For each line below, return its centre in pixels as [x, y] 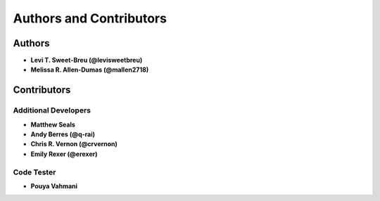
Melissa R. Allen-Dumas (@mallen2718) [90, 70]
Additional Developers [52, 110]
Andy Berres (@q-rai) [63, 134]
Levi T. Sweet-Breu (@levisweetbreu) [87, 60]
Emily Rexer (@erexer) [64, 154]
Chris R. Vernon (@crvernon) [74, 144]
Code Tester [34, 172]
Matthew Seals [53, 124]
